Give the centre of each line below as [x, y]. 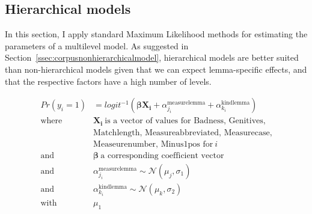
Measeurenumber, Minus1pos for [153, 144]
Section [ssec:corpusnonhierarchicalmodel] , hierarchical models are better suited [152, 57]
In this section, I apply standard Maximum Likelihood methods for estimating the [156, 34]
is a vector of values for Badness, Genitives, [185, 121]
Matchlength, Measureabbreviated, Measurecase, [183, 133]
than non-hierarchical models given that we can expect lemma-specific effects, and [156, 69]
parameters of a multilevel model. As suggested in [97, 45]
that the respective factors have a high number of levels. [108, 81]
